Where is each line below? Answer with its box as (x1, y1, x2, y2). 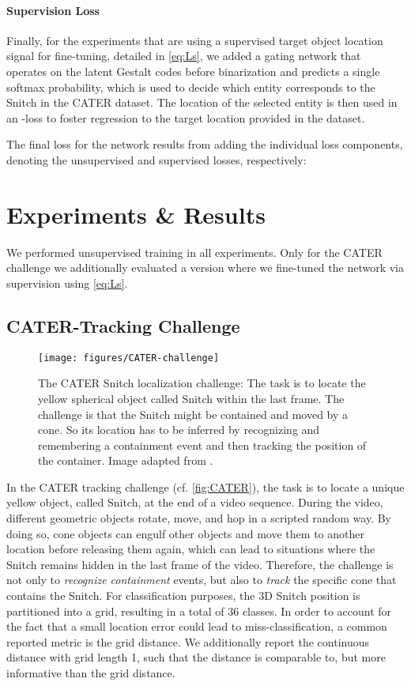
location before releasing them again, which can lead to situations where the (6, 541, 375, 557)
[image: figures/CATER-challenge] (38, 352, 220, 364)
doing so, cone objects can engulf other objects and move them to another (6, 525, 364, 541)
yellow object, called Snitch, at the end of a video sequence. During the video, (6, 494, 383, 511)
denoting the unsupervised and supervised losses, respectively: (6, 151, 307, 168)
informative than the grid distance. (6, 665, 175, 680)
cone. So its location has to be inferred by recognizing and (38, 421, 320, 438)
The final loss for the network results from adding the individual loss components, (6, 136, 403, 153)
